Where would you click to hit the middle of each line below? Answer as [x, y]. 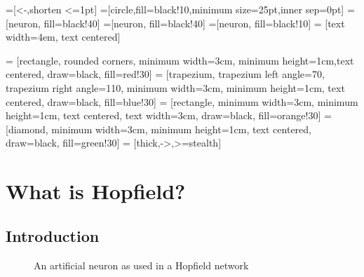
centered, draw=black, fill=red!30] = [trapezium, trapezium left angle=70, [165, 74]
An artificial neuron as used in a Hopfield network [141, 265]
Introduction [53, 235]
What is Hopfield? [96, 191]
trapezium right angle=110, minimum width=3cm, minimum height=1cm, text [175, 87]
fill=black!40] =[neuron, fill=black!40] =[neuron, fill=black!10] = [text [194, 23]
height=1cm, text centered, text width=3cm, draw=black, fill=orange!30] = [169, 115]
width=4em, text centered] [63, 37]
